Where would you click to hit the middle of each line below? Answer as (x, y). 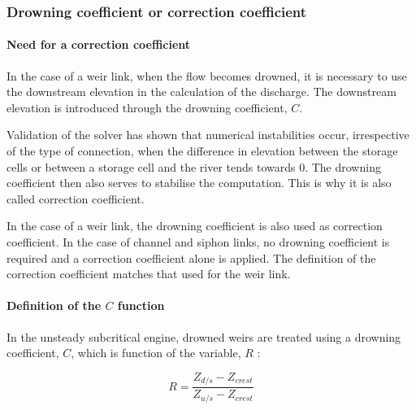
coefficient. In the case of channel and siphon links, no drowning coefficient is (198, 241)
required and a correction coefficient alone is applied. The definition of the (191, 257)
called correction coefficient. (76, 198)
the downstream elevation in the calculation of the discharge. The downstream (201, 92)
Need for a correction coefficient (99, 44)
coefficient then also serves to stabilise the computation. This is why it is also (199, 183)
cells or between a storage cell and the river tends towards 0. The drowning (194, 166)
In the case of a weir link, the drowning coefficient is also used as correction (195, 226)
